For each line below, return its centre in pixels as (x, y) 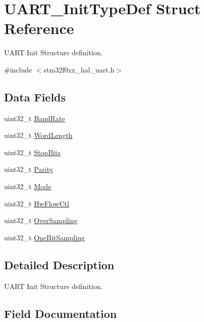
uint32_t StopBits (32, 152)
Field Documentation (61, 313)
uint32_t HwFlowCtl (37, 203)
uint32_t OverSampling (41, 220)
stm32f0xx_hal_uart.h (79, 69)
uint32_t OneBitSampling (45, 237)
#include (18, 69)
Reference (39, 28)
